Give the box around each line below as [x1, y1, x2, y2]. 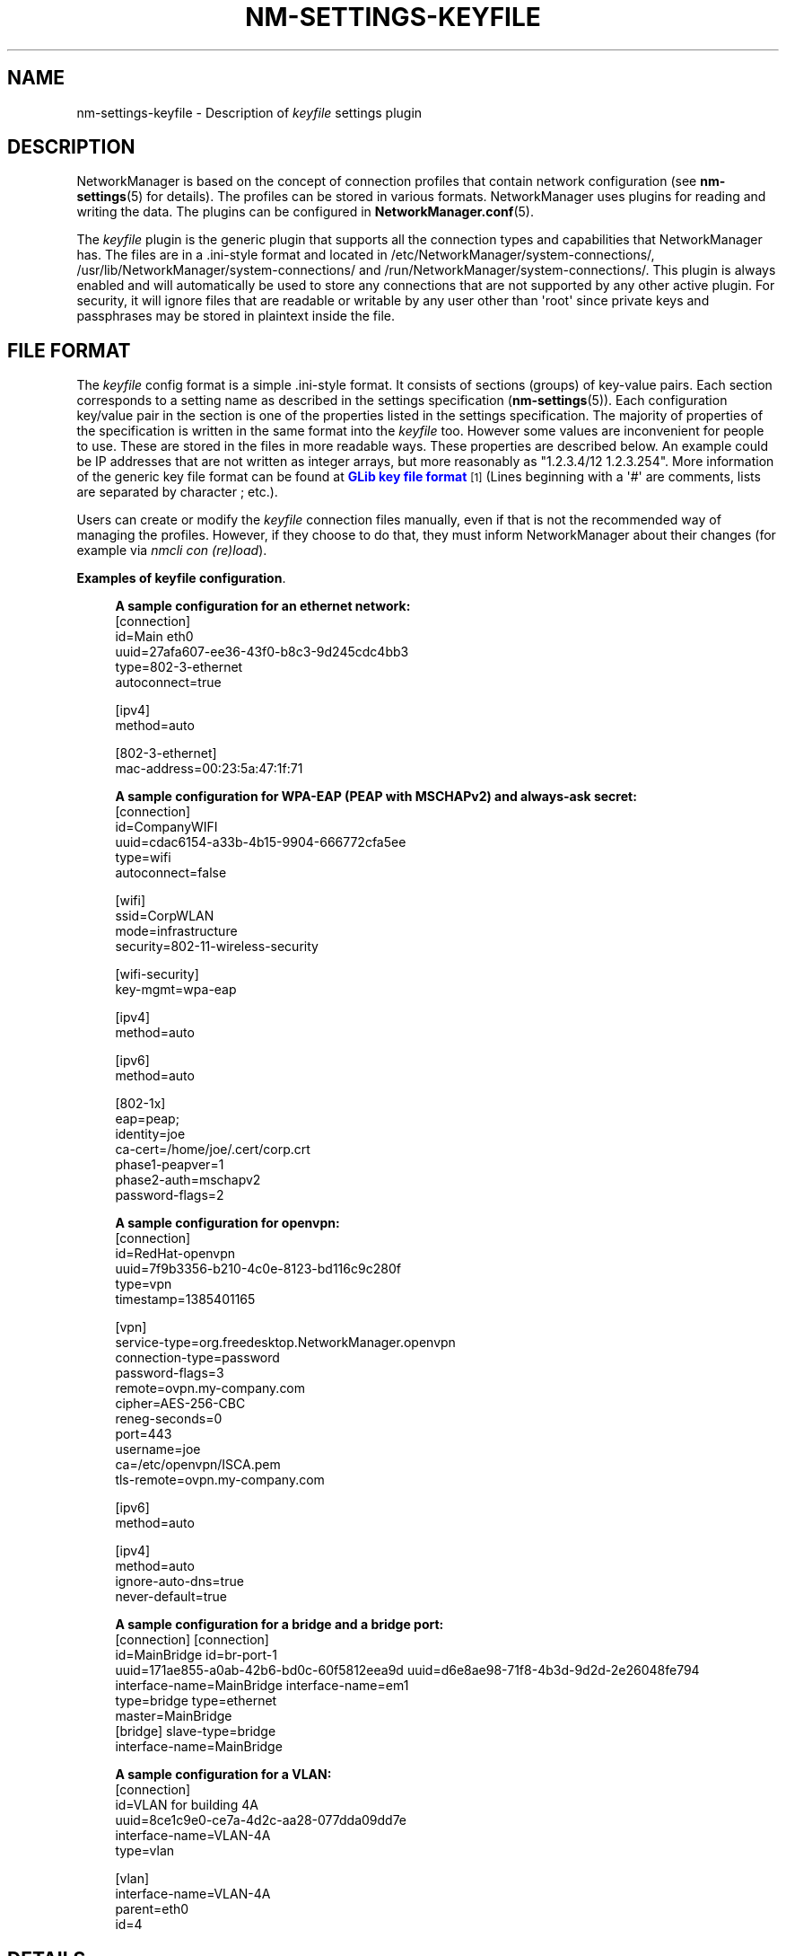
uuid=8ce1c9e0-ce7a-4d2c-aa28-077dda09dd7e [115, 1812, 407, 1828]
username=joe [115, 1441, 201, 1458]
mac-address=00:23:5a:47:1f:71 [115, 761, 303, 777]
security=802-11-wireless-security [115, 938, 319, 955]
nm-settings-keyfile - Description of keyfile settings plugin [76, 104, 423, 120]
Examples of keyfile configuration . [76, 570, 286, 586]
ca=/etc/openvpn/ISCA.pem [115, 1457, 281, 1473]
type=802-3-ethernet [115, 659, 243, 675]
